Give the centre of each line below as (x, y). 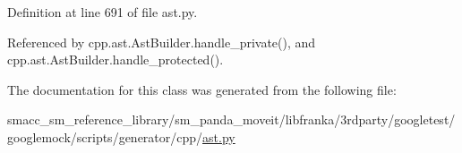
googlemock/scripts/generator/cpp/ (105, 136)
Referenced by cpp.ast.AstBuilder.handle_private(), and (162, 42)
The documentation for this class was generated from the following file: (202, 89)
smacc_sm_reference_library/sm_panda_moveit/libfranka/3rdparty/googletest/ (231, 119)
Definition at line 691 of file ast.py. (103, 12)
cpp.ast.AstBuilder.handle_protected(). (115, 59)
